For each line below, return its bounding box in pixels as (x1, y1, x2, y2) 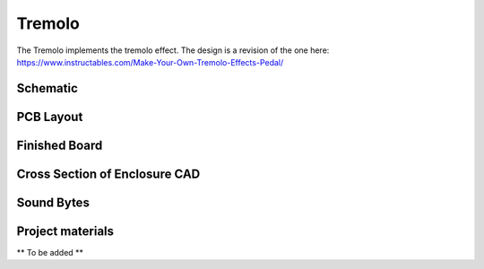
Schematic (16, 81, 78, 96)
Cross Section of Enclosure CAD (16, 166, 201, 181)
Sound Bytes (16, 195, 90, 210)
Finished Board (16, 137, 103, 152)
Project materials (16, 223, 115, 239)
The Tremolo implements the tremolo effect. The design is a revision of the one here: (16, 45, 330, 56)
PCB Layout (16, 108, 83, 125)
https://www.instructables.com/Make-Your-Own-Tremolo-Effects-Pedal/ (16, 56, 284, 67)
